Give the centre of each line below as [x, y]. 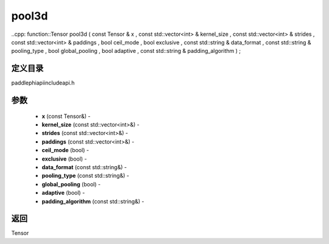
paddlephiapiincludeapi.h [43, 83]
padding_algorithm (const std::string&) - [93, 201]
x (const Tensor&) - [66, 116]
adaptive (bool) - [63, 193]
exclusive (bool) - [65, 159]
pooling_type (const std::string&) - [85, 176]
